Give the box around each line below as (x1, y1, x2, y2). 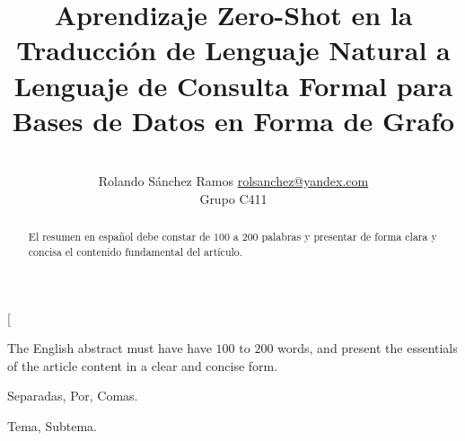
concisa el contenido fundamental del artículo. (28, 243, 243, 259)
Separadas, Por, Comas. (7, 386, 138, 405)
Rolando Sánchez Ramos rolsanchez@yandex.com (98, 172, 369, 190)
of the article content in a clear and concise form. (7, 356, 278, 375)
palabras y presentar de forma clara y (261, 229, 437, 244)
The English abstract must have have (7, 339, 212, 357)
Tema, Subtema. (7, 416, 97, 435)
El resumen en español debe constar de (28, 229, 211, 244)
